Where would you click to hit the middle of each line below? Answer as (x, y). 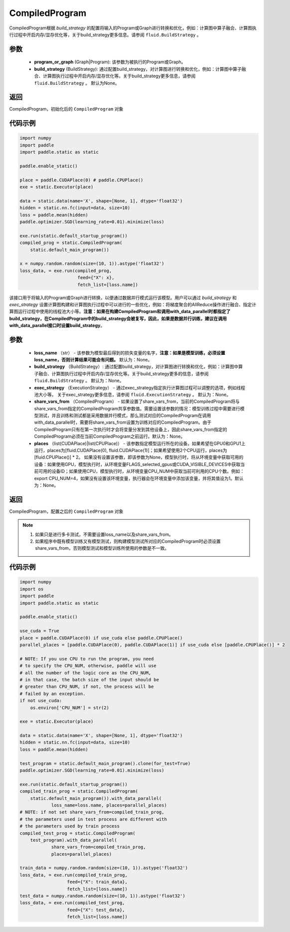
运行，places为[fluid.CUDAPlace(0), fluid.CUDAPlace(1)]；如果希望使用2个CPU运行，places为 (131, 451)
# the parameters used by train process (70, 826)
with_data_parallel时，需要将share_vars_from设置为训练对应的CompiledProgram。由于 (123, 422)
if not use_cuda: (41, 701)
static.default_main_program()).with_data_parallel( (96, 798)
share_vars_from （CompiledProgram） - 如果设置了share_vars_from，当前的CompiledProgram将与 (137, 402)
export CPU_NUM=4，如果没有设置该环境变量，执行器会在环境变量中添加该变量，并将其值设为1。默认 (139, 478)
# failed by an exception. (53, 694)
